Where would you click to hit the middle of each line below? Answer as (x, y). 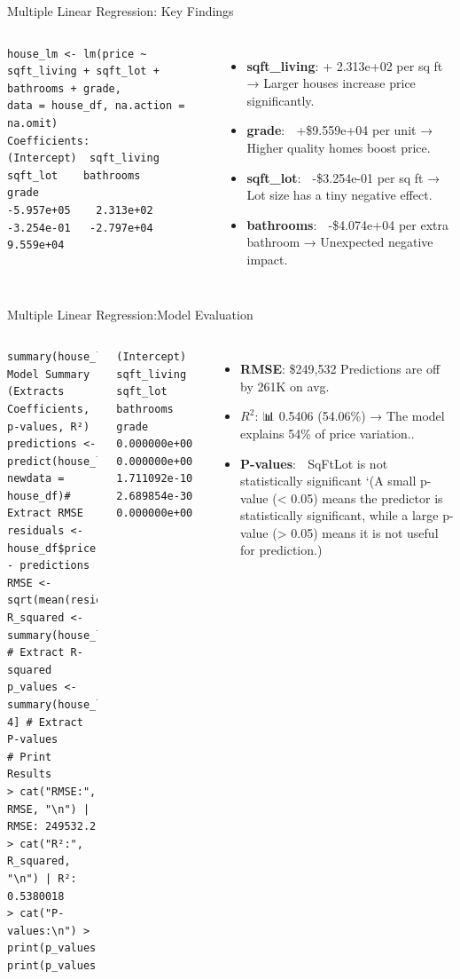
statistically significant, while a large (339, 515)
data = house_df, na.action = (96, 106)
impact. (267, 259)
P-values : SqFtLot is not (314, 463)
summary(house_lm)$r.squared (93, 635)
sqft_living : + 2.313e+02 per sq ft (345, 65)
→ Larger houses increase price (331, 83)
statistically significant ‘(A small (328, 481)
